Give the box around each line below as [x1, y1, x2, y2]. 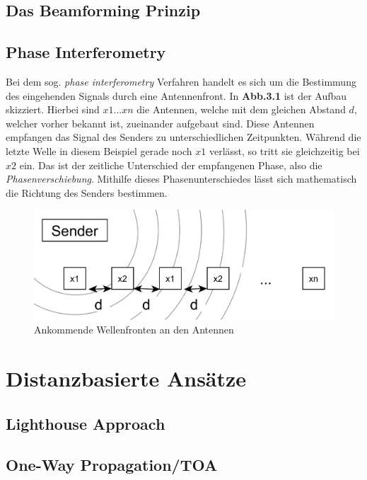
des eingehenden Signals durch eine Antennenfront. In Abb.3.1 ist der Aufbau [6, 88, 347, 103]
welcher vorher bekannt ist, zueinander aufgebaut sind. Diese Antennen [6, 115, 315, 130]
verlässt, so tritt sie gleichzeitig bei [209, 143, 360, 158]
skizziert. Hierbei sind [6, 102, 100, 117]
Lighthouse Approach [6, 412, 165, 434]
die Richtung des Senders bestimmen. [6, 185, 168, 200]
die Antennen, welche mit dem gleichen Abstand [136, 102, 346, 117]
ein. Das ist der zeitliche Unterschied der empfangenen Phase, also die [19, 157, 322, 172]
